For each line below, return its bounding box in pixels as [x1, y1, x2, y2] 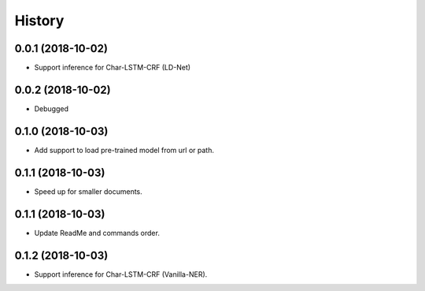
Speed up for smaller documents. [34, 186, 143, 196]
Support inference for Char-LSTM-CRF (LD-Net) [34, 63, 191, 73]
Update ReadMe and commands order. [34, 228, 161, 237]
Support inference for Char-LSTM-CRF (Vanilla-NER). [34, 269, 208, 279]
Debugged [34, 103, 69, 114]
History [14, 12, 65, 29]
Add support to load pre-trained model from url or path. [34, 145, 214, 155]
